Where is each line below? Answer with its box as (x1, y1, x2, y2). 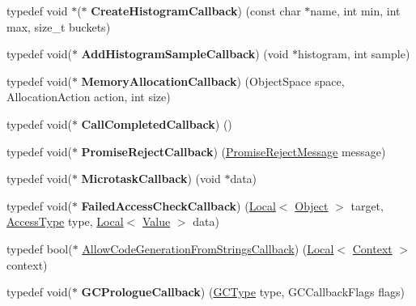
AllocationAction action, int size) (6, 88, 171, 105)
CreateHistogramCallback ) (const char (91, 2, 301, 19)
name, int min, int (310, 2, 401, 19)
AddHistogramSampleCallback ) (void (81, 45, 289, 62)
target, (350, 197, 384, 214)
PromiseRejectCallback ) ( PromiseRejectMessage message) (81, 142, 386, 159)
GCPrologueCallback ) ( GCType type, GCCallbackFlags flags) (81, 283, 405, 300)
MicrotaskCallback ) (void (81, 170, 221, 187)
